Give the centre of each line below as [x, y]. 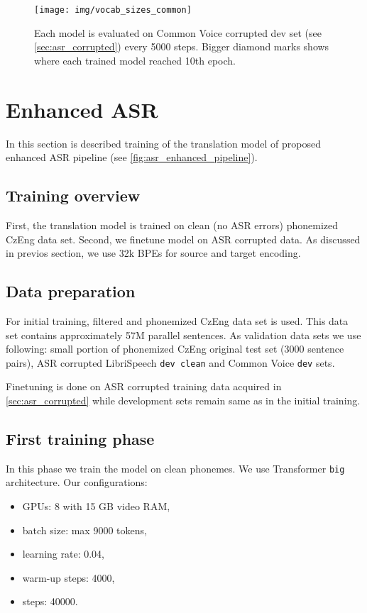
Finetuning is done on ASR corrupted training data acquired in [144, 386]
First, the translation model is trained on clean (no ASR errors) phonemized [172, 225]
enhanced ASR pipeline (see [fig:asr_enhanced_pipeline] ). [132, 157]
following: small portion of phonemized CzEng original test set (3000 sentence [175, 349]
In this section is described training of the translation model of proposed [163, 143]
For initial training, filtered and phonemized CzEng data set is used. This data [177, 320]
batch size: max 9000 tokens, [84, 530]
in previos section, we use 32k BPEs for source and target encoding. [153, 253]
